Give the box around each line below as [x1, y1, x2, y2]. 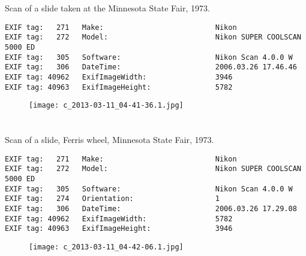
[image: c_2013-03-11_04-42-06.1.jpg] [29, 243, 184, 252]
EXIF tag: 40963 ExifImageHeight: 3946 [5, 224, 233, 233]
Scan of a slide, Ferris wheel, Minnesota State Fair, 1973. [5, 133, 214, 146]
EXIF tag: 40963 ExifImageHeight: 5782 [5, 83, 233, 92]
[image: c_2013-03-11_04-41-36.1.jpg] [29, 101, 184, 110]
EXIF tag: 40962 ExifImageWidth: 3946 [5, 73, 233, 82]
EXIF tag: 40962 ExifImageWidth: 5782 [5, 214, 233, 223]
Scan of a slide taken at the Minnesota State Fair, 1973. [5, 2, 210, 14]
